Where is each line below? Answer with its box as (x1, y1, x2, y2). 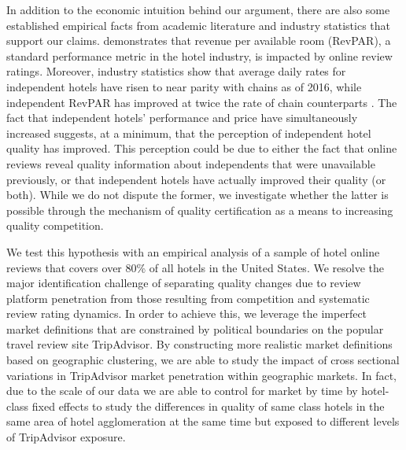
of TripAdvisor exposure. (6, 429, 126, 445)
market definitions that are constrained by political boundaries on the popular (6, 320, 384, 337)
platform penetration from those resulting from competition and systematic (6, 290, 370, 306)
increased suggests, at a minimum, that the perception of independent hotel (6, 124, 371, 141)
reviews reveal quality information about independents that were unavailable (6, 155, 375, 172)
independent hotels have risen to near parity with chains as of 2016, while (6, 78, 362, 94)
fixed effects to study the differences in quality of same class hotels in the (31, 397, 385, 414)
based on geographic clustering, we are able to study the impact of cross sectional (6, 352, 400, 368)
